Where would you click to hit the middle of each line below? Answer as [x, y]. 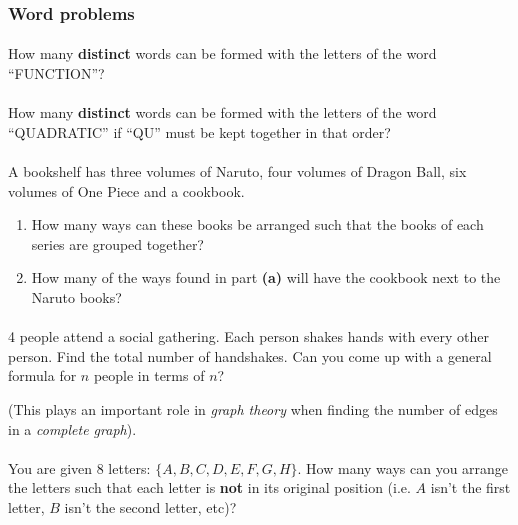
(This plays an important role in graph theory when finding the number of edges [253, 408]
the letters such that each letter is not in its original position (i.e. [209, 487]
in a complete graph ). [72, 428]
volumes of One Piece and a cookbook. [126, 190]
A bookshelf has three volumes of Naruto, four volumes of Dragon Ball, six [237, 171]
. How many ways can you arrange [403, 467]
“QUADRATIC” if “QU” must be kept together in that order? [199, 131]
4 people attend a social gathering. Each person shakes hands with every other [249, 336]
